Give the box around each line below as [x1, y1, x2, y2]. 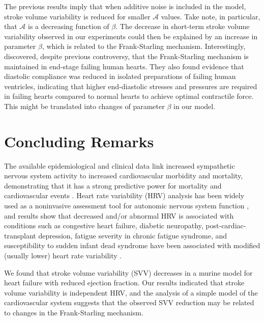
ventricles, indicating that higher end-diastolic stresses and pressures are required [4, 81, 257, 91]
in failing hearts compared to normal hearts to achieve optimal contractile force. [4, 91, 254, 101]
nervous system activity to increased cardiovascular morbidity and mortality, [4, 170, 243, 181]
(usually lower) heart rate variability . [4, 250, 122, 260]
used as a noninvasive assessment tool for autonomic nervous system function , [4, 200, 249, 211]
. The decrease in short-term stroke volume [115, 21, 250, 32]
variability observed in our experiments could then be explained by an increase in [4, 31, 258, 41]
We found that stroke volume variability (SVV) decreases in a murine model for [4, 267, 253, 278]
